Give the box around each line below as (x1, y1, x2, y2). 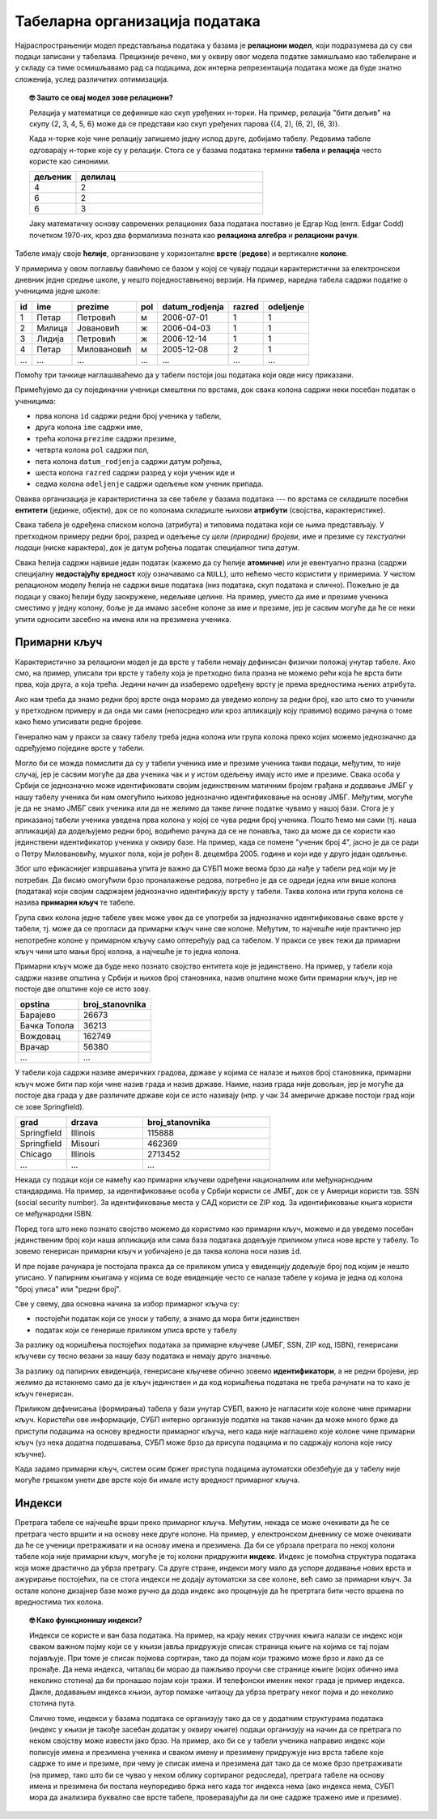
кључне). (15, 1449, 47, 1459)
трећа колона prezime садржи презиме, (35, 433, 177, 443)
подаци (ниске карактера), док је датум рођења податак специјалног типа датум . (15, 543, 300, 552)
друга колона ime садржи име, (35, 422, 143, 432)
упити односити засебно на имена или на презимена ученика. (15, 614, 232, 624)
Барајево (19, 1009, 56, 1020)
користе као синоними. (29, 156, 111, 166)
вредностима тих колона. (15, 1597, 104, 1607)
